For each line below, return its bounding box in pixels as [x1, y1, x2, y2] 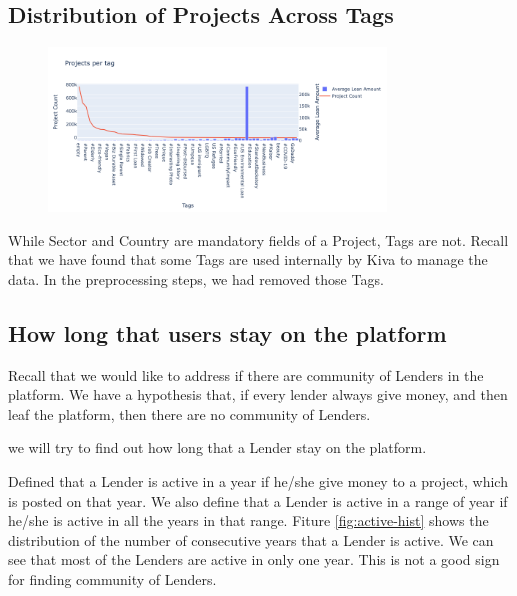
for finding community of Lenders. [8, 568, 217, 589]
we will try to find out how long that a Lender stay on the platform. [8, 437, 427, 458]
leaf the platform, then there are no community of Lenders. [8, 403, 371, 424]
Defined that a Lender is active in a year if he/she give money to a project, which [8, 470, 508, 491]
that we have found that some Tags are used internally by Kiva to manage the [8, 249, 488, 270]
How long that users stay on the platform [8, 317, 447, 348]
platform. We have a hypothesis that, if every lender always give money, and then [8, 384, 508, 405]
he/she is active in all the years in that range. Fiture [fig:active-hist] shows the [8, 510, 489, 531]
